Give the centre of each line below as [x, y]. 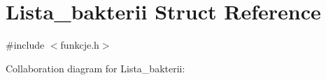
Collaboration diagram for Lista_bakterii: [95, 68]
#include [25, 45]
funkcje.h [80, 45]
